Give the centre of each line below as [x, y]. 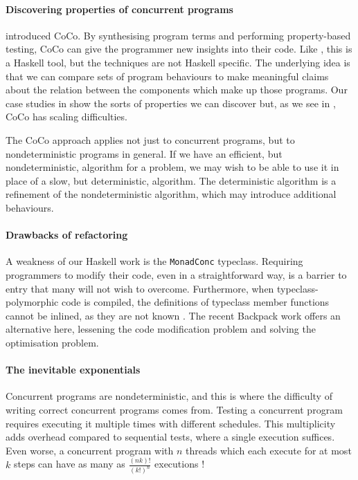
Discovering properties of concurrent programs [119, 9]
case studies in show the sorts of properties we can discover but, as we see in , [171, 103]
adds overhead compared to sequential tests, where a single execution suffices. [170, 437]
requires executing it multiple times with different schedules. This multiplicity [171, 423]
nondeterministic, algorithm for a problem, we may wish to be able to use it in [172, 167]
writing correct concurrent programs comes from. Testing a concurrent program [174, 409]
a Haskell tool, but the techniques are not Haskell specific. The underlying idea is [178, 62]
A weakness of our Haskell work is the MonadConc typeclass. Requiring [154, 261]
